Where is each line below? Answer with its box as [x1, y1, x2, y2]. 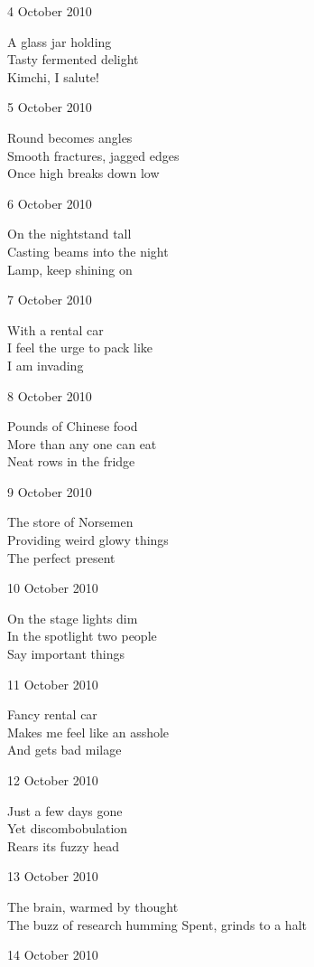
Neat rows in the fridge [7, 452, 135, 471]
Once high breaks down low [7, 164, 160, 183]
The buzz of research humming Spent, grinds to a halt [7, 915, 307, 934]
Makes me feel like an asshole [7, 722, 170, 741]
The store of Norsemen [7, 512, 134, 531]
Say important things [7, 644, 125, 663]
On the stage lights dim [7, 608, 138, 627]
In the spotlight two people [7, 626, 157, 645]
